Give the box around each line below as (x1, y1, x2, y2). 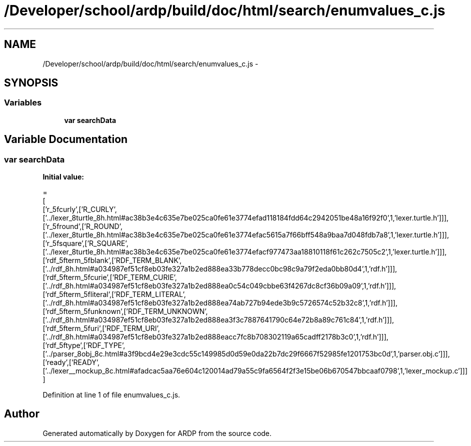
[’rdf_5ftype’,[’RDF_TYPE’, (42, 341, 125, 350)
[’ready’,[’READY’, (42, 358, 100, 367)
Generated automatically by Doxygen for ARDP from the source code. (42, 428, 272, 437)
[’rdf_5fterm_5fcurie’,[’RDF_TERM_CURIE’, (42, 273, 177, 282)
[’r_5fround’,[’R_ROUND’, (42, 222, 122, 231)
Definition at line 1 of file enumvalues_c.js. (42, 390, 180, 399)
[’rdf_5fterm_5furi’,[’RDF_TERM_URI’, (42, 324, 160, 333)
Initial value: (42, 172, 84, 181)
